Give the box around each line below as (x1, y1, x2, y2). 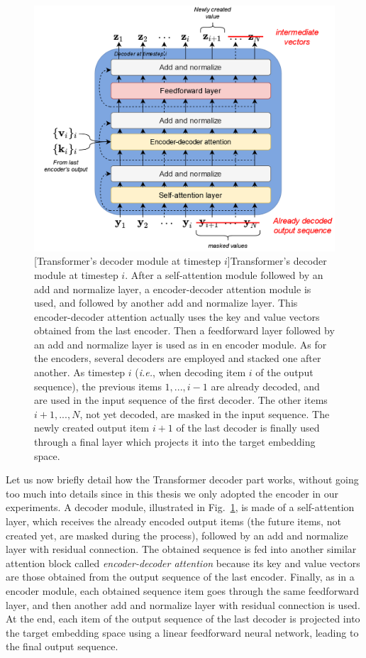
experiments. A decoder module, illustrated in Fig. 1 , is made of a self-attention (6, 500, 355, 515)
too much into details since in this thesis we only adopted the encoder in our (6, 486, 339, 500)
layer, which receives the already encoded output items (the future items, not (6, 514, 341, 529)
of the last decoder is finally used (176, 420, 320, 435)
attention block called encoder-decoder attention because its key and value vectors (6, 555, 360, 570)
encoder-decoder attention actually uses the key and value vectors (34, 309, 320, 324)
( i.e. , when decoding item (135, 365, 246, 380)
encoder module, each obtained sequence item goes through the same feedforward (6, 583, 360, 598)
